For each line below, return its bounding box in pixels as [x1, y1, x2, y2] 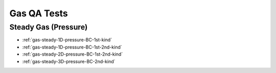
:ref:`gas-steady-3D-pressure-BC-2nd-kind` [22, 58, 116, 64]
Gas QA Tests [9, 8, 68, 19]
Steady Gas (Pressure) [9, 22, 88, 32]
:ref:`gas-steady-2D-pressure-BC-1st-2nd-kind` [22, 51, 123, 57]
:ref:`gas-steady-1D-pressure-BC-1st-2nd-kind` [22, 44, 122, 50]
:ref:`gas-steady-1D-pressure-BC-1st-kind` [22, 37, 112, 43]
